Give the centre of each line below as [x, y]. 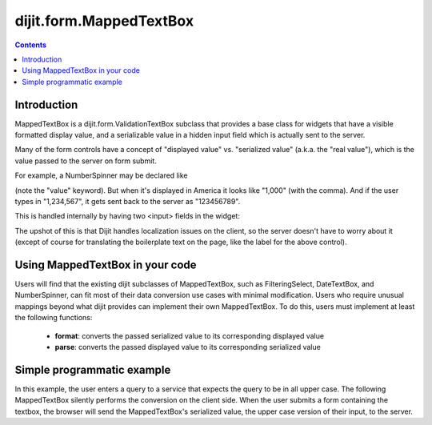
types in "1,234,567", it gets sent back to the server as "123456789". [128, 201]
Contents [31, 45]
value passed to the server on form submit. [86, 161]
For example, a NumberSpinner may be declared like [101, 175]
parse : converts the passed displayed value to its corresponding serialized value [188, 347]
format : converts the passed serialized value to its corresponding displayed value [189, 335]
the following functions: [54, 318]
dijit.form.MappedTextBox [104, 21]
